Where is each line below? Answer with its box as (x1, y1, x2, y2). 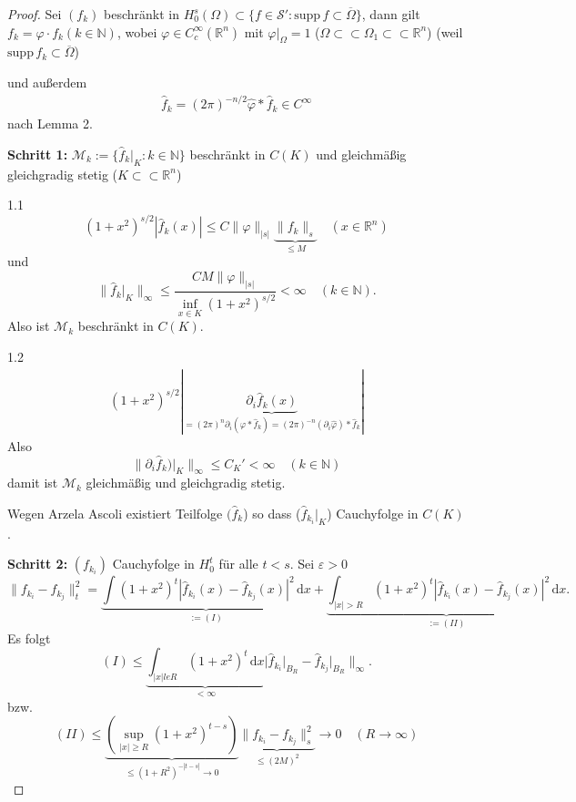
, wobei (116, 22, 157, 41)
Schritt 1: (7, 144, 68, 163)
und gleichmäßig (316, 144, 407, 163)
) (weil (427, 22, 463, 41)
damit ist (7, 473, 58, 492)
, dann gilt (361, 5, 420, 23)
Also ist (7, 316, 50, 335)
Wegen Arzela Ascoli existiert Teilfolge (7, 503, 223, 522)
